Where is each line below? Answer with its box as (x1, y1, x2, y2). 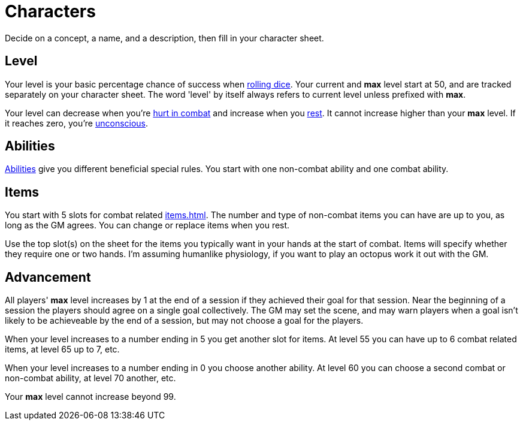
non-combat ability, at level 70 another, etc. (5, 373, 176, 384)
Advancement (5, 269, 91, 285)
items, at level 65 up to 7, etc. (5, 344, 120, 355)
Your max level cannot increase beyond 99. (5, 391, 176, 402)
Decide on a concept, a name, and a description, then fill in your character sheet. (5, 32, 324, 43)
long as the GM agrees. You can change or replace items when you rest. (5, 220, 290, 231)
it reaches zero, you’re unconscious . (5, 117, 149, 128)
